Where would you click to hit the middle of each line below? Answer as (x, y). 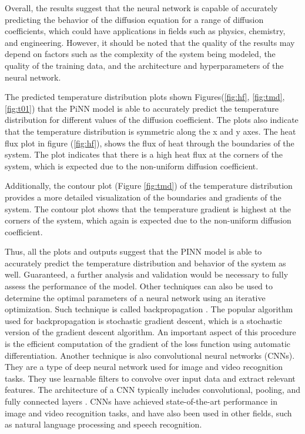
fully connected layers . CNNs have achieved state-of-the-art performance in (141, 401)
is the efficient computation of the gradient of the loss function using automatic (148, 344)
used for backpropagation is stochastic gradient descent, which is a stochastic (144, 320)
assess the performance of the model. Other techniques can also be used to (139, 286)
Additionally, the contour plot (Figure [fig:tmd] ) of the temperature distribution (149, 186)
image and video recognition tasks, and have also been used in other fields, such (148, 413)
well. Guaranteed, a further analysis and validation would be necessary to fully (147, 274)
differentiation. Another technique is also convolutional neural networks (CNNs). (150, 355)
